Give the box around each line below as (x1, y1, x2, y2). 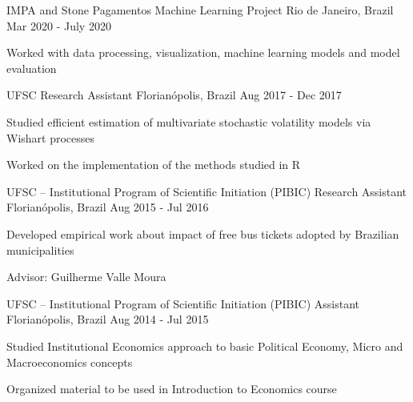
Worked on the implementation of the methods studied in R (6, 156, 301, 173)
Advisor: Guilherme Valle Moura (6, 268, 166, 285)
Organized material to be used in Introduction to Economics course (6, 380, 337, 397)
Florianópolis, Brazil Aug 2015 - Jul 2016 (6, 199, 209, 215)
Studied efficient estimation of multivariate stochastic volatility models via (6, 113, 371, 130)
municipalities (6, 241, 74, 258)
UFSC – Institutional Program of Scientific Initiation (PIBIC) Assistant (6, 295, 360, 312)
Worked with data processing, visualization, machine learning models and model (6, 44, 400, 61)
